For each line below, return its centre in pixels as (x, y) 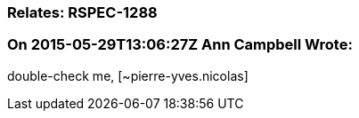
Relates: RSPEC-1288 (82, 12)
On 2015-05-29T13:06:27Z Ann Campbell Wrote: (180, 45)
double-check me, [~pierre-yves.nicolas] (128, 75)
